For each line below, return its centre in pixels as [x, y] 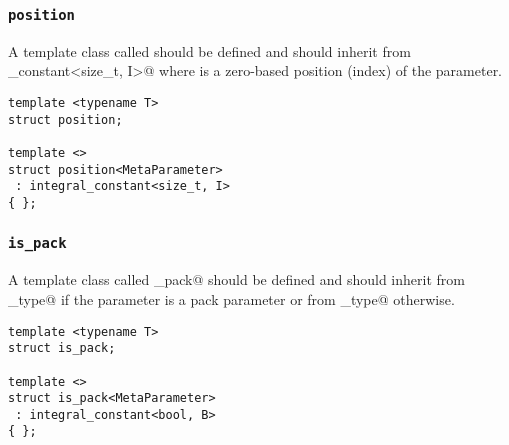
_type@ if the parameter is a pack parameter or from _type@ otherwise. [231, 298]
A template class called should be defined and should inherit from [209, 50]
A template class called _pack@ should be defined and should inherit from [236, 279]
